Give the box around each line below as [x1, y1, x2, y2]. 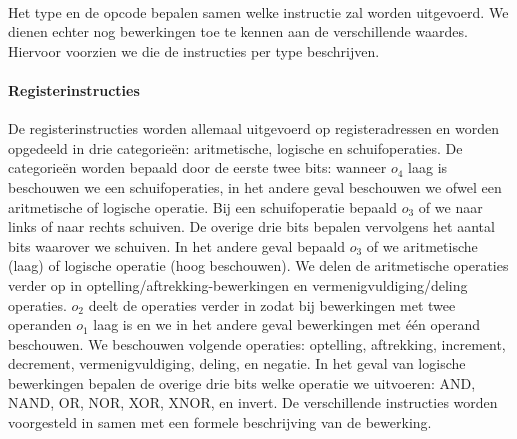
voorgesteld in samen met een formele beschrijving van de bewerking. [8, 412, 432, 433]
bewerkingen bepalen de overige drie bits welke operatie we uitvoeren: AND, [8, 372, 476, 393]
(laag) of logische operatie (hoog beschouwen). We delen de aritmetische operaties [8, 255, 509, 276]
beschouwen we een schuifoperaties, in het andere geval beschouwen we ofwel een [8, 176, 502, 197]
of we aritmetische [366, 235, 478, 256]
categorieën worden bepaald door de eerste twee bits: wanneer [8, 157, 387, 178]
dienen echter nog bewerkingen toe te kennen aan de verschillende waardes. [8, 21, 468, 42]
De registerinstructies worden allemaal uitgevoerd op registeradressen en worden [8, 118, 499, 139]
